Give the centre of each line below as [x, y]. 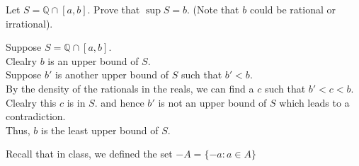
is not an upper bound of [212, 102]
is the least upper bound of [100, 130]
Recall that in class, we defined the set [89, 154]
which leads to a [314, 102]
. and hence [119, 102]
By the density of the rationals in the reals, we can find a [130, 88]
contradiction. [36, 116]
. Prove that [114, 9]
